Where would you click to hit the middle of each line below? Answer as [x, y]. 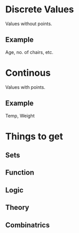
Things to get [34, 136]
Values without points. [29, 24]
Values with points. [25, 87]
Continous [28, 73]
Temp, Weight [20, 115]
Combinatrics [27, 225]
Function [20, 173]
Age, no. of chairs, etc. [29, 52]
